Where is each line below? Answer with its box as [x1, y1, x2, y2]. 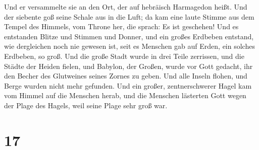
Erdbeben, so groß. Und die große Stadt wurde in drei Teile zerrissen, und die [4, 50, 244, 61]
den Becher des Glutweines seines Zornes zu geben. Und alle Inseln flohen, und [4, 70, 247, 81]
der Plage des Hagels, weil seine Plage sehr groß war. [4, 100, 168, 110]
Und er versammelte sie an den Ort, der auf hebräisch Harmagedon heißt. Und [4, 2, 247, 12]
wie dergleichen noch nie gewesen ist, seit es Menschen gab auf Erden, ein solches [4, 41, 255, 51]
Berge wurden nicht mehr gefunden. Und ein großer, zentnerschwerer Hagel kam [4, 80, 252, 91]
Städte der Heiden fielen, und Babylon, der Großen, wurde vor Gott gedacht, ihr [4, 60, 253, 71]
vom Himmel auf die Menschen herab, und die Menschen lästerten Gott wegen [4, 90, 246, 101]
